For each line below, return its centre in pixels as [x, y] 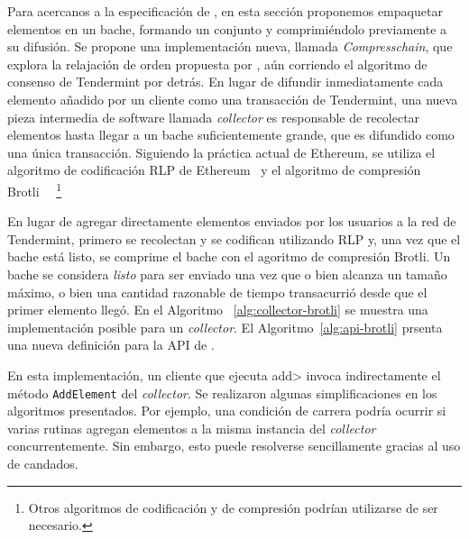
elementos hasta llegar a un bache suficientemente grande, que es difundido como [231, 135]
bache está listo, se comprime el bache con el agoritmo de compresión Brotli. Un [229, 256]
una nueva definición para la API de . [111, 345]
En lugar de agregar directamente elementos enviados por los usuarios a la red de [232, 221]
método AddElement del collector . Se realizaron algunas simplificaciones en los [222, 393]
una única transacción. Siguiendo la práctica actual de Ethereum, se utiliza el [221, 152]
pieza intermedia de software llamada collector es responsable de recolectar [214, 117]
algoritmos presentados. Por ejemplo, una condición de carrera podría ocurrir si [227, 411]
